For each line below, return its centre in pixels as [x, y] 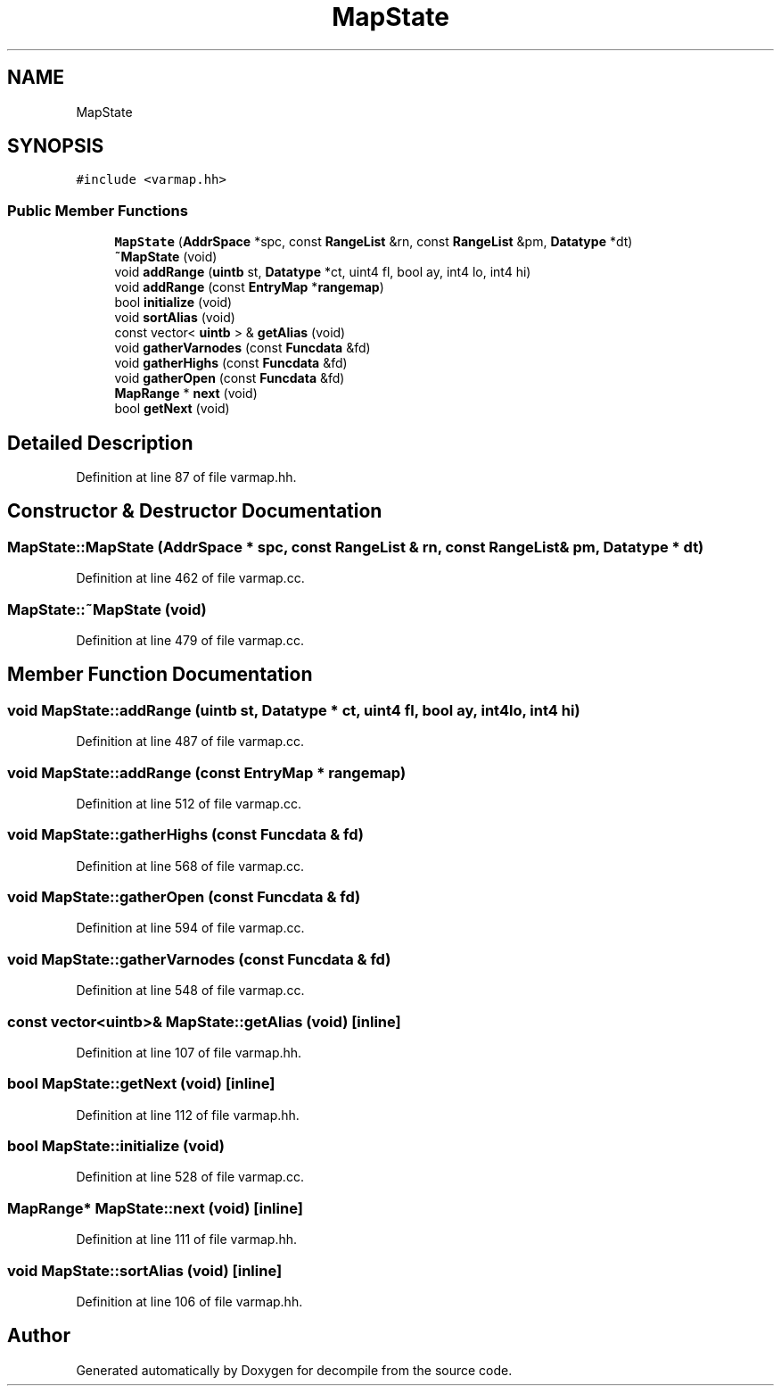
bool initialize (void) [173, 303]
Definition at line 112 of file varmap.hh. [188, 1115]
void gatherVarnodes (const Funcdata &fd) [243, 348]
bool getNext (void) [172, 409]
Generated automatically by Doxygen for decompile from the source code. [294, 1370]
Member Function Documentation [160, 675]
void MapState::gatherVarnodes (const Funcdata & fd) [199, 959]
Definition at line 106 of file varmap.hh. [189, 1301]
